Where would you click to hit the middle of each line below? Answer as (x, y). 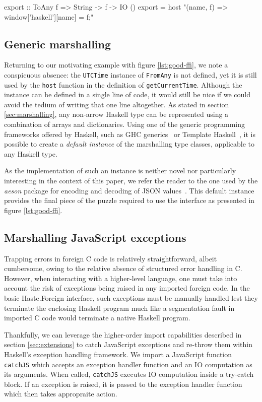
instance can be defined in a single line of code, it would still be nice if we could (127, 94)
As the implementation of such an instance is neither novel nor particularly (120, 171)
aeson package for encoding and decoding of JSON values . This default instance (129, 190)
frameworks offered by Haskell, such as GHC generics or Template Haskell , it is (130, 134)
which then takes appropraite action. (61, 394)
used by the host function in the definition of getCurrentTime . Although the (123, 84)
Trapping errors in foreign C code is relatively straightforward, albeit (111, 258)
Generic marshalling (58, 44)
